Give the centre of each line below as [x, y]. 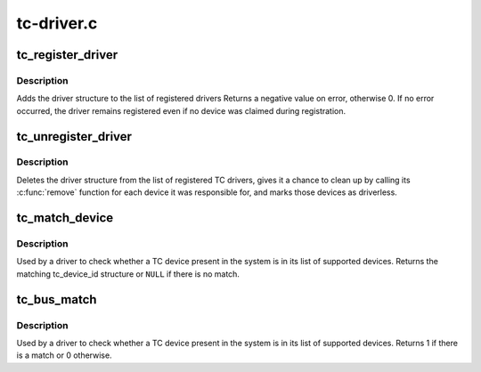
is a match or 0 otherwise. [64, 355]
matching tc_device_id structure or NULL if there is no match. [128, 274]
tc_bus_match [57, 299]
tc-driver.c [57, 23]
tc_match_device [65, 218]
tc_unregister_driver [74, 137]
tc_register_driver [67, 55]
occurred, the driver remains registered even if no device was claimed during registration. [181, 110]
